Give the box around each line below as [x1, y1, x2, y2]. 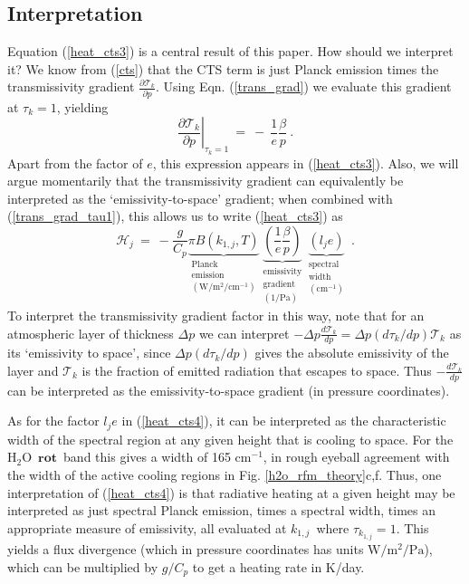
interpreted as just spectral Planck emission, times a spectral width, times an [7, 501, 436, 520]
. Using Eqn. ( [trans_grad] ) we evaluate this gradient [156, 77, 452, 96]
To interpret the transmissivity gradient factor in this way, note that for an [7, 305, 425, 324]
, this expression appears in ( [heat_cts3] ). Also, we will [152, 153, 459, 172]
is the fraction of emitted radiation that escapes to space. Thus [81, 360, 432, 379]
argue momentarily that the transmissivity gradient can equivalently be [7, 171, 404, 190]
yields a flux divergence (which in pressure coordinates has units [7, 539, 364, 558]
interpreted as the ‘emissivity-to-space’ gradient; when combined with [7, 188, 393, 207]
